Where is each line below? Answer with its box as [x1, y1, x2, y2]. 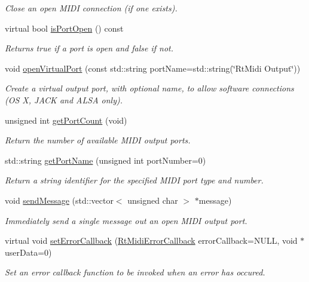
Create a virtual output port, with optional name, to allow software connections [5, 82, 294, 94]
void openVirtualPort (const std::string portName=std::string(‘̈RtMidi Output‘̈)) [5, 62, 301, 74]
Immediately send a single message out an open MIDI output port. [5, 214, 247, 226]
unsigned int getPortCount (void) [5, 114, 127, 126]
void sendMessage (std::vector [5, 194, 114, 206]
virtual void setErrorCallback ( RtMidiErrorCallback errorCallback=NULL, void [5, 234, 298, 247]
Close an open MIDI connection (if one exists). [5, 2, 178, 14]
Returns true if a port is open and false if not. [5, 42, 174, 54]
